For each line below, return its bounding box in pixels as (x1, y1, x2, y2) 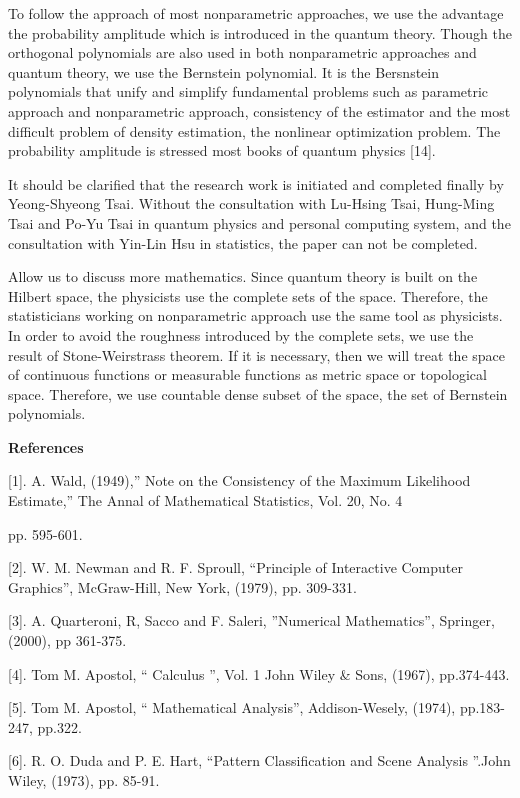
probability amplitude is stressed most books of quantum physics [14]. (8, 140, 436, 161)
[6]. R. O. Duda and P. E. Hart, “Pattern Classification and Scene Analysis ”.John (8, 750, 511, 771)
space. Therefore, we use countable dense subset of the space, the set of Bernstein (8, 383, 508, 404)
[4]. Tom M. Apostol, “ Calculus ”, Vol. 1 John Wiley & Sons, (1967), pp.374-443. (8, 663, 510, 684)
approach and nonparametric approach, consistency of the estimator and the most (8, 100, 511, 121)
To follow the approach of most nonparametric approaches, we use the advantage (8, 3, 504, 23)
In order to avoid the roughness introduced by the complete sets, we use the (8, 324, 474, 345)
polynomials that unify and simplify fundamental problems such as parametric (8, 81, 489, 102)
